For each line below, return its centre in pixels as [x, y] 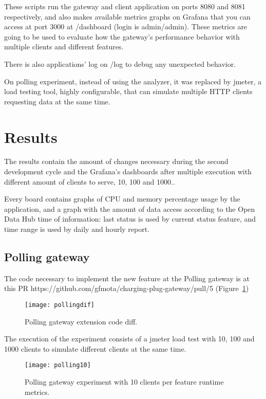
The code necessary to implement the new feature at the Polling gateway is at [127, 278]
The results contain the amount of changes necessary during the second [116, 161]
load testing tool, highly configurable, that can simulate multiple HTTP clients [128, 91]
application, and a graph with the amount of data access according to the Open [130, 208]
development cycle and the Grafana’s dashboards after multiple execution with [128, 171]
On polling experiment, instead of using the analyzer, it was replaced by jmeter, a [133, 81]
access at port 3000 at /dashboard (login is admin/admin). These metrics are [126, 26]
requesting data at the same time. [57, 101]
